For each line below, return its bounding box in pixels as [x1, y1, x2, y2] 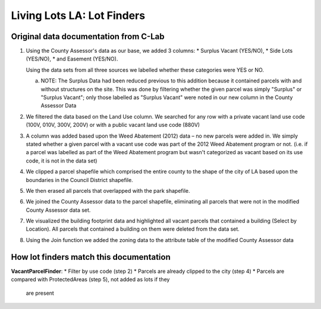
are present [26, 289, 55, 297]
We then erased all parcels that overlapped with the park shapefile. [26, 187, 190, 194]
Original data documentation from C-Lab [11, 31, 165, 42]
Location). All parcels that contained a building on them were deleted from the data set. [26, 225, 240, 232]
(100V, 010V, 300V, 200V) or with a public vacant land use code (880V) [26, 122, 200, 129]
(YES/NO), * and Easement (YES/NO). [26, 55, 118, 62]
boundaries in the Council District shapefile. [26, 176, 133, 183]
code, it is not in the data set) [26, 157, 97, 164]
